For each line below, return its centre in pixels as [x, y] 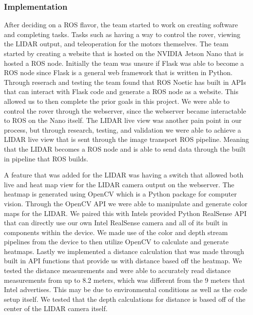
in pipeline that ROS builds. [46, 158]
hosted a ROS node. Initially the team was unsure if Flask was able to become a [124, 63]
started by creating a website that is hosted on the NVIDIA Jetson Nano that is [124, 53]
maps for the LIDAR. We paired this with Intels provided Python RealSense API [125, 213]
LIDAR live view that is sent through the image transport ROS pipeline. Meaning [126, 139]
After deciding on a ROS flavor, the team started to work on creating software [121, 25]
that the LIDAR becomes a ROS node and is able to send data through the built [125, 148]
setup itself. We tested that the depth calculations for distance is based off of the [125, 299]
